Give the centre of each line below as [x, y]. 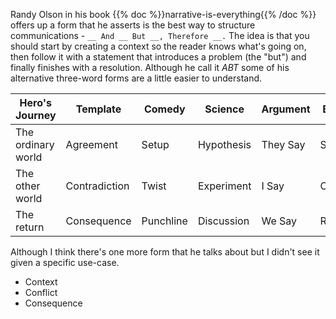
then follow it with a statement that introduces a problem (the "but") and [158, 57]
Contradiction [97, 186]
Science [224, 109]
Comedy [164, 109]
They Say [283, 144]
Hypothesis [224, 144]
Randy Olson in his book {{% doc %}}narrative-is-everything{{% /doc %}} [163, 14]
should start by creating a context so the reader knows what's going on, [158, 46]
